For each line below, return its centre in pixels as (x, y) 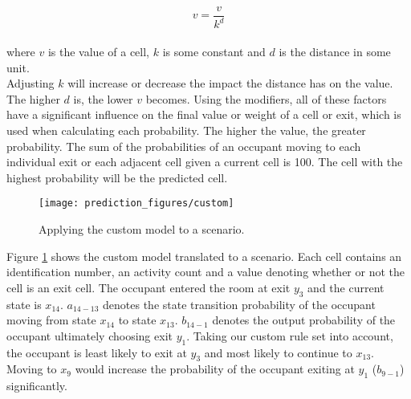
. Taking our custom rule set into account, (290, 335)
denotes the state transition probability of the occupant (239, 304)
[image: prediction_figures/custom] (136, 204)
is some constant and (214, 51)
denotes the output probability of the (304, 320)
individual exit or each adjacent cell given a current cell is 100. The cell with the (205, 162)
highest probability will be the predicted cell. (117, 177)
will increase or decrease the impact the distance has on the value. (230, 83)
